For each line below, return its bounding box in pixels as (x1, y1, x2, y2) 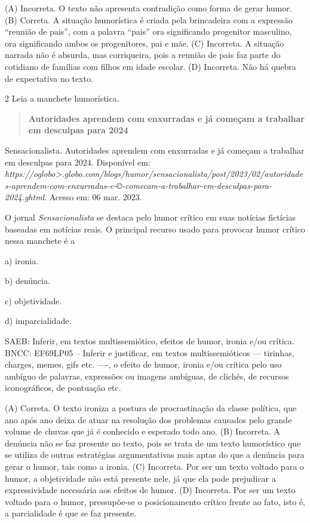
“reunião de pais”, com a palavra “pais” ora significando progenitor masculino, (5, 25, 292, 38)
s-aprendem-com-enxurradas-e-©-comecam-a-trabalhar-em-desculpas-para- (5, 179, 272, 191)
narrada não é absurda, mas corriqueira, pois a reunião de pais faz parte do (5, 48, 281, 61)
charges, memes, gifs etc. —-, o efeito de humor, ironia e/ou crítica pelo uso (5, 358, 282, 371)
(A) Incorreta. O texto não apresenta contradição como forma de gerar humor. (5, 2, 292, 14)
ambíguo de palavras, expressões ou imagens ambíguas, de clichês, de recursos (5, 369, 289, 382)
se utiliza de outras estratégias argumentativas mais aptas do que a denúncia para (5, 448, 305, 461)
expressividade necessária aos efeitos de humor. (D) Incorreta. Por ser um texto (5, 484, 296, 496)
